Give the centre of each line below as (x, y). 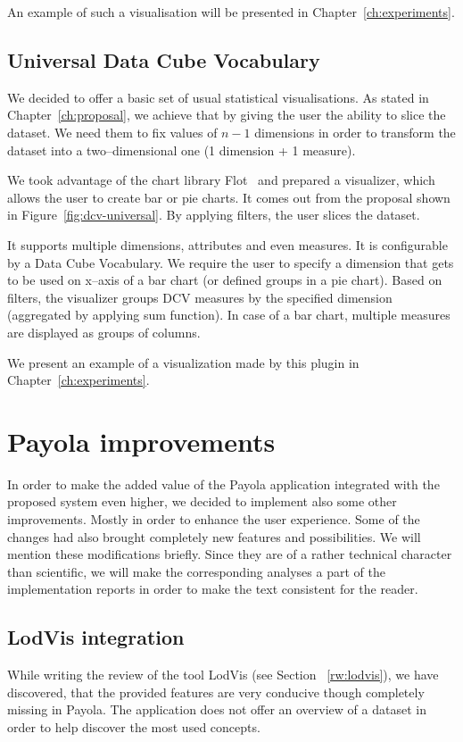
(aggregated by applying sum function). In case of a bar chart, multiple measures (229, 315)
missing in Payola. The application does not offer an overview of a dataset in (217, 709)
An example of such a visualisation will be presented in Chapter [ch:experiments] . (231, 12)
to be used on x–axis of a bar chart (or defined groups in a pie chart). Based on (225, 280)
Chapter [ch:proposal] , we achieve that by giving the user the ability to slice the (227, 115)
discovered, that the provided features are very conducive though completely (216, 692)
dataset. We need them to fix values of (112, 132)
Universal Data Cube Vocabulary (164, 59)
